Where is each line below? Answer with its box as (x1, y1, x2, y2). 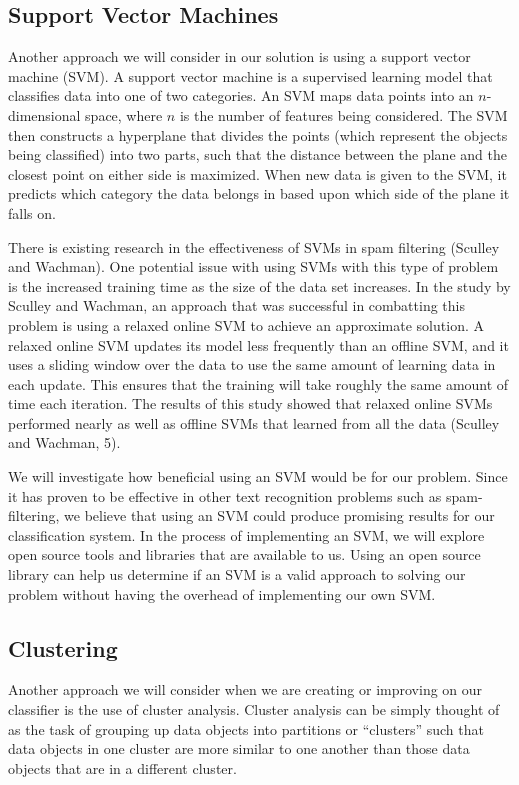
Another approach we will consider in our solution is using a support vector (8, 46, 471, 67)
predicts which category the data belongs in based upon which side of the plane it (8, 183, 510, 204)
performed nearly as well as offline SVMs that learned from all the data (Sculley (8, 412, 500, 433)
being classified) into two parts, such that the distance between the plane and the (8, 144, 507, 165)
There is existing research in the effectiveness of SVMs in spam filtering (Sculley (8, 236, 500, 257)
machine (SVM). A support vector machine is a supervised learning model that (8, 65, 493, 86)
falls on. (8, 202, 56, 223)
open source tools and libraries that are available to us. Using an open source (8, 544, 481, 565)
